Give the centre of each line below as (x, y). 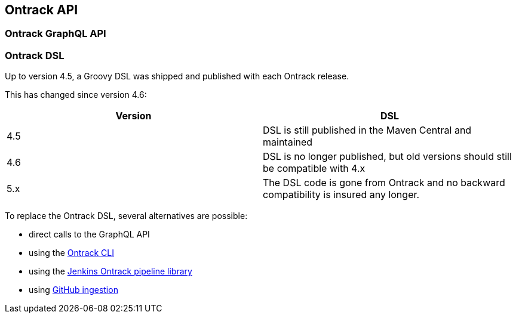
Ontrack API (42, 10)
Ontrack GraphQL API (56, 34)
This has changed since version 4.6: (76, 95)
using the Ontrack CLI (72, 253)
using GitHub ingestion (73, 290)
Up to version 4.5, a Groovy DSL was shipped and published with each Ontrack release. (177, 76)
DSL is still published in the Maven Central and (367, 130)
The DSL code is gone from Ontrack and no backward (384, 183)
